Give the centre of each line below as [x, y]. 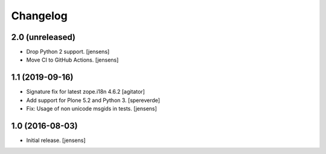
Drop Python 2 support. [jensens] [68, 52]
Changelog [39, 16]
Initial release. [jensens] [56, 140]
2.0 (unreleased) [43, 37]
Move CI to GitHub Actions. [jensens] [72, 60]
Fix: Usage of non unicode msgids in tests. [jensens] [91, 109]
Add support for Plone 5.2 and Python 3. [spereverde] [93, 100]
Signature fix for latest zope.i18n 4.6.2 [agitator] [85, 92]
